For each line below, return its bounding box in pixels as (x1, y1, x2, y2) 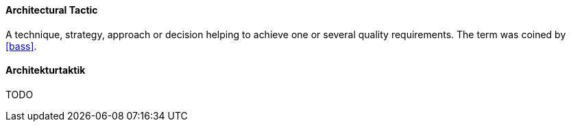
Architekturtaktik (5, 64, 86, 76)
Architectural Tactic (5, 4, 98, 16)
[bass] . (5, 40, 37, 52)
